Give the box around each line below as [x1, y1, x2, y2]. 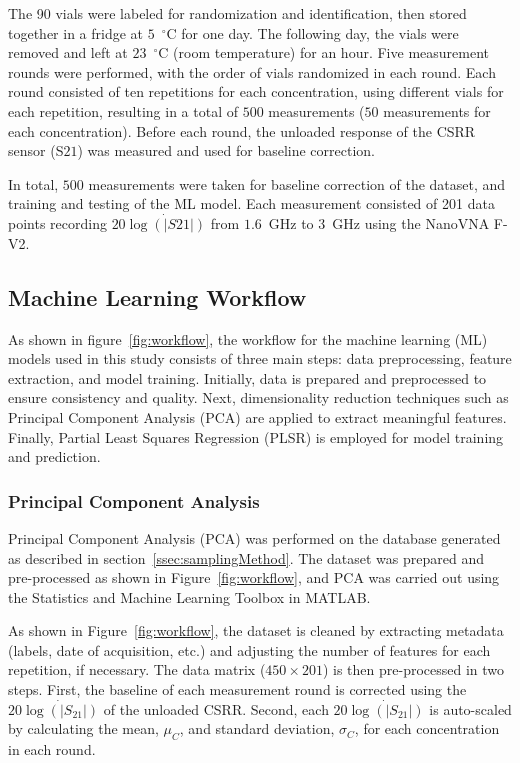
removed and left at [8, 42, 128, 63]
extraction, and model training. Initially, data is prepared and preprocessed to [8, 367, 487, 388]
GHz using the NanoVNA [332, 213, 490, 234]
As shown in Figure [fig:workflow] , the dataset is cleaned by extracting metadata [8, 620, 504, 641]
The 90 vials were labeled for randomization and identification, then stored [8, 3, 467, 23]
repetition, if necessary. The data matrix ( [8, 659, 266, 680]
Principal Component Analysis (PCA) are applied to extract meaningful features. [8, 406, 507, 427]
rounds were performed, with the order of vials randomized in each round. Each [8, 61, 496, 82]
